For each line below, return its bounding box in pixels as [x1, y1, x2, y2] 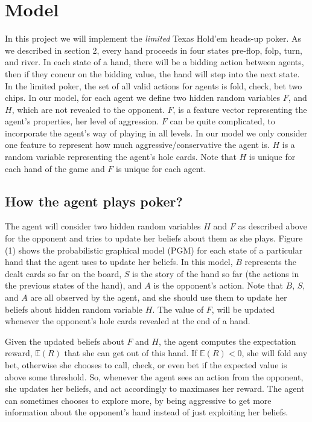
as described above [238, 220, 307, 232]
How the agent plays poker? [5, 191, 183, 210]
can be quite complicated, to [170, 115, 275, 127]
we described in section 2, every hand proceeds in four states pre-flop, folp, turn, [5, 43, 302, 56]
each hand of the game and [5, 162, 105, 174]
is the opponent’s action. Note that [153, 279, 283, 292]
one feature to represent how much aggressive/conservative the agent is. [5, 138, 270, 151]
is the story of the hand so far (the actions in [132, 267, 299, 280]
